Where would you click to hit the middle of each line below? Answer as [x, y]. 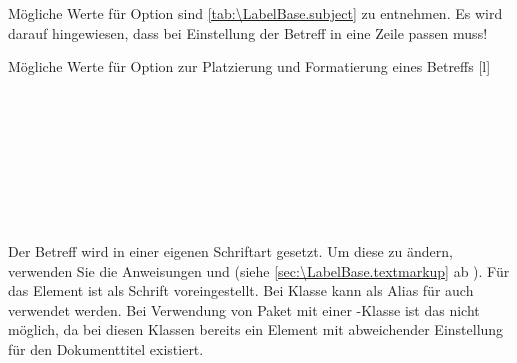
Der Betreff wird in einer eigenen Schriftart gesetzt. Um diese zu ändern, [230, 250]
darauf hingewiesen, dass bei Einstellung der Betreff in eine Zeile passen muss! [248, 32]
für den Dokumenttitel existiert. [106, 348]
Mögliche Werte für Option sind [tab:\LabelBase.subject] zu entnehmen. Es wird [255, 13]
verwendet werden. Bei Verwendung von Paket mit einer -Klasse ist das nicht [244, 309]
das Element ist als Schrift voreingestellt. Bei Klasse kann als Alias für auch [241, 290]
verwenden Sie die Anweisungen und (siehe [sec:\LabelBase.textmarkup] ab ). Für [259, 270]
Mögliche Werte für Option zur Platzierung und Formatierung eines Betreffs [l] [249, 66]
